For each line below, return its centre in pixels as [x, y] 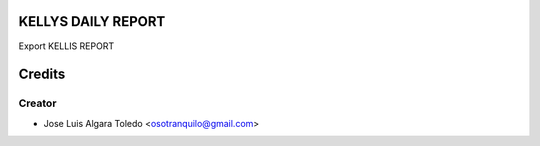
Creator [37, 103]
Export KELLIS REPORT [66, 46]
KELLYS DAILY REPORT [92, 21]
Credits [42, 74]
